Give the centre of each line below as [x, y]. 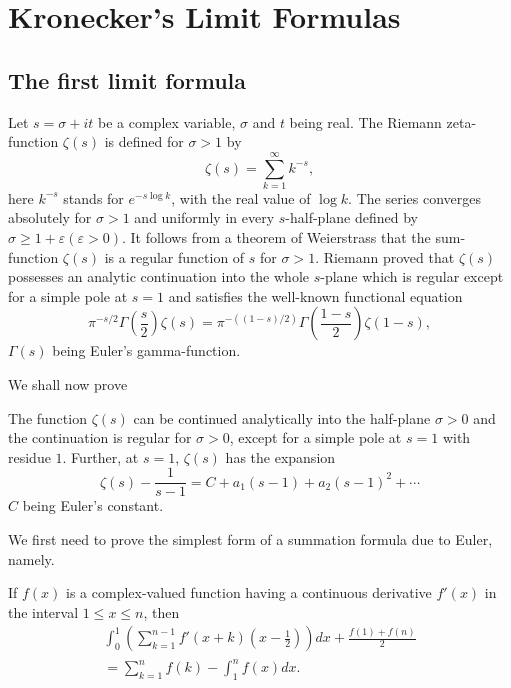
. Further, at [100, 456]
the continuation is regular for [100, 437]
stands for [93, 197]
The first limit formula [127, 79]
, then [161, 611]
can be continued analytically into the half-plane [282, 417]
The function [47, 417]
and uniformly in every [204, 217]
